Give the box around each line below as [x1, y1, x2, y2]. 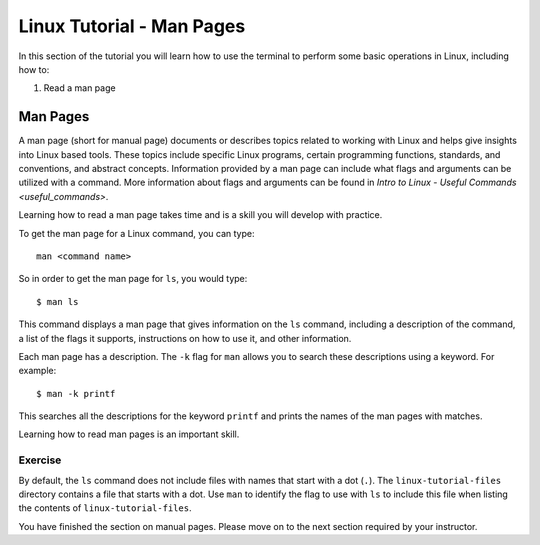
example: [18, 365, 57, 377]
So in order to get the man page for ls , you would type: [18, 273, 248, 285]
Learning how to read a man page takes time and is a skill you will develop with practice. [18, 209, 383, 221]
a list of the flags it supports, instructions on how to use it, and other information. [18, 332, 352, 344]
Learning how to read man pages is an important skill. [18, 428, 240, 440]
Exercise [18, 453, 62, 467]
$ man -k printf [36, 388, 116, 399]
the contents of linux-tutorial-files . [18, 502, 192, 514]
